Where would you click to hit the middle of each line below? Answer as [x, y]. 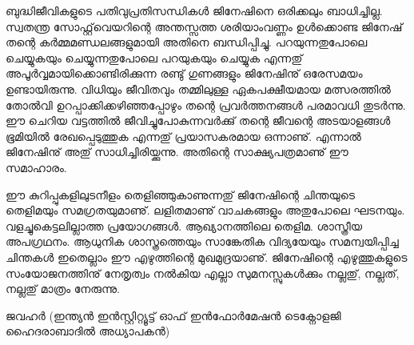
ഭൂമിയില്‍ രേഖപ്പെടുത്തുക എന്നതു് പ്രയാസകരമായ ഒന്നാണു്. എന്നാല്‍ [183, 136]
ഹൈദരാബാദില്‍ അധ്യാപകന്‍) [88, 331]
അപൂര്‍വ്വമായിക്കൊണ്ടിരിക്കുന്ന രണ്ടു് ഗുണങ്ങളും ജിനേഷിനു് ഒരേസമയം [184, 73]
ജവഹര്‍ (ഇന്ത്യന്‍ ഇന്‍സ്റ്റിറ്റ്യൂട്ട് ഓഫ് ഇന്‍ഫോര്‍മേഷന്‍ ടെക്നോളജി [173, 315]
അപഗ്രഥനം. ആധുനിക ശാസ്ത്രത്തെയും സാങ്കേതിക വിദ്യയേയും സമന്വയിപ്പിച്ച [202, 241]
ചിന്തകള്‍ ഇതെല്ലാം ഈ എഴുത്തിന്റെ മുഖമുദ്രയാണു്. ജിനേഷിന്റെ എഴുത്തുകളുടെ [207, 257]
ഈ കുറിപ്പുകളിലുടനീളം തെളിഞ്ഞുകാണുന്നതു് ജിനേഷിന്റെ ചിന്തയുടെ [180, 194]
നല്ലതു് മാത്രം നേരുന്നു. [63, 289]
